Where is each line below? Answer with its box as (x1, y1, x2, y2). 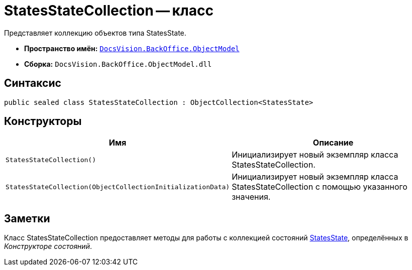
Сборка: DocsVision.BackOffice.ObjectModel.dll (24, 59, 212, 68)
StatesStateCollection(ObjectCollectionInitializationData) (6, 183, 230, 191)
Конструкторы (4, 115, 82, 128)
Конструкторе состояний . (4, 242, 92, 251)
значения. (232, 192, 271, 202)
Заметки (4, 212, 50, 225)
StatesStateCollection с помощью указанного (232, 182, 407, 192)
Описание (313, 138, 354, 148)
